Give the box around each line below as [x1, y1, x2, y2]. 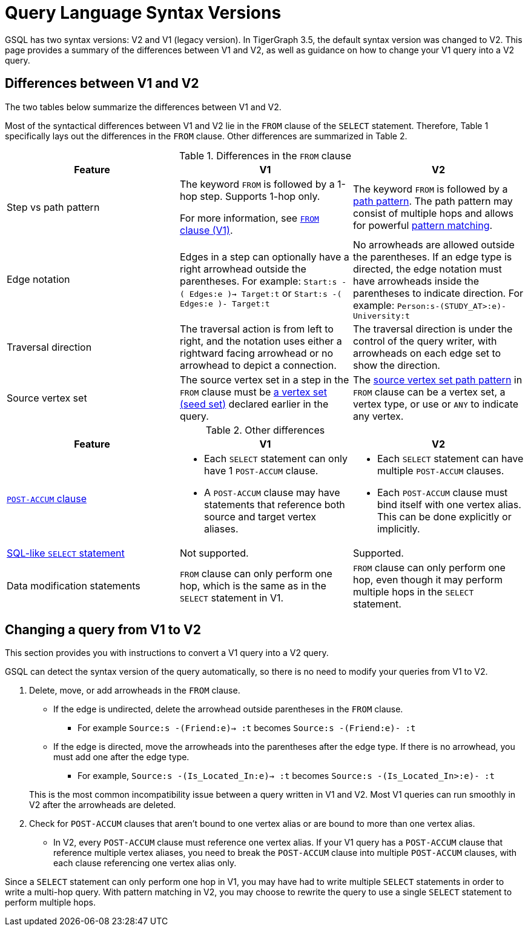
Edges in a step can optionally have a [179, 250, 349, 263]
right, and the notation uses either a [179, 334, 342, 347]
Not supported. [179, 546, 249, 559]
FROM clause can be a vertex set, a [352, 385, 506, 398]
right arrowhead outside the [179, 262, 306, 275]
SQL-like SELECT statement [7, 546, 125, 559]
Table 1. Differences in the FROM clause [179, 149, 352, 162]
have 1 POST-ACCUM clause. [203, 464, 318, 477]
